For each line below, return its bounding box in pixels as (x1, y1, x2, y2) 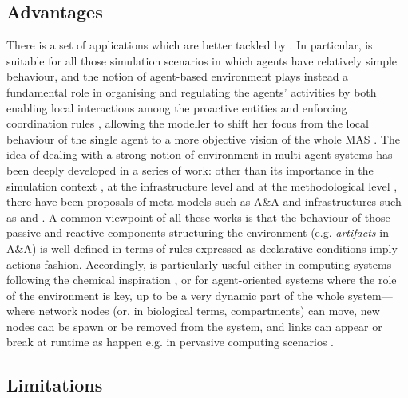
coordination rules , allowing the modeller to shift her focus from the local (6, 115, 369, 132)
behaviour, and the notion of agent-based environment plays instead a (6, 68, 349, 85)
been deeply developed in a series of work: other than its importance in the (6, 161, 374, 178)
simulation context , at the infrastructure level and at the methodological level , (6, 177, 398, 194)
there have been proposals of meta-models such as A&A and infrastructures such (6, 193, 402, 210)
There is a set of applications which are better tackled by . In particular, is (6, 37, 373, 53)
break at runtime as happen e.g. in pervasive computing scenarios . (6, 333, 334, 350)
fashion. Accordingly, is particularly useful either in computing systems (44, 255, 392, 272)
